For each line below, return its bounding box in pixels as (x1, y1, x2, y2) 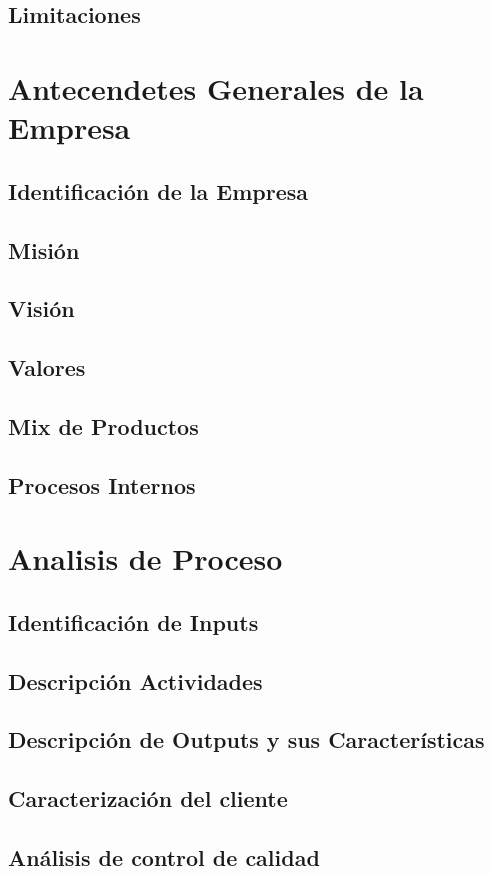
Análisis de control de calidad (8, 841, 320, 872)
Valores (8, 352, 86, 383)
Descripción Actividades (8, 665, 263, 696)
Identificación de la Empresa (8, 175, 309, 206)
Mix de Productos (8, 410, 199, 441)
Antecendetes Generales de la (8, 67, 424, 108)
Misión (8, 234, 80, 265)
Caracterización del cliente (8, 783, 288, 814)
